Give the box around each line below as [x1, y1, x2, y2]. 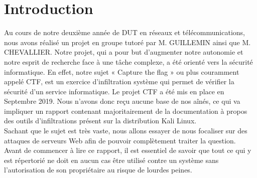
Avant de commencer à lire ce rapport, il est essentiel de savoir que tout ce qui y [4, 145, 251, 155]
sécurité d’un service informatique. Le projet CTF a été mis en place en [4, 86, 224, 96]
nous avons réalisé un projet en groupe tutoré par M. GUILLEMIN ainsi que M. [4, 37, 251, 47]
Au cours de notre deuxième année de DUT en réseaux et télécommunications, [4, 27, 245, 38]
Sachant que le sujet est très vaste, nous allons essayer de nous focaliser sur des [4, 125, 247, 136]
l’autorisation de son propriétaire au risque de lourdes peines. [4, 164, 192, 175]
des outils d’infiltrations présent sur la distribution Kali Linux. [4, 115, 197, 126]
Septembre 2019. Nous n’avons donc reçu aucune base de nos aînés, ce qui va [4, 96, 240, 106]
